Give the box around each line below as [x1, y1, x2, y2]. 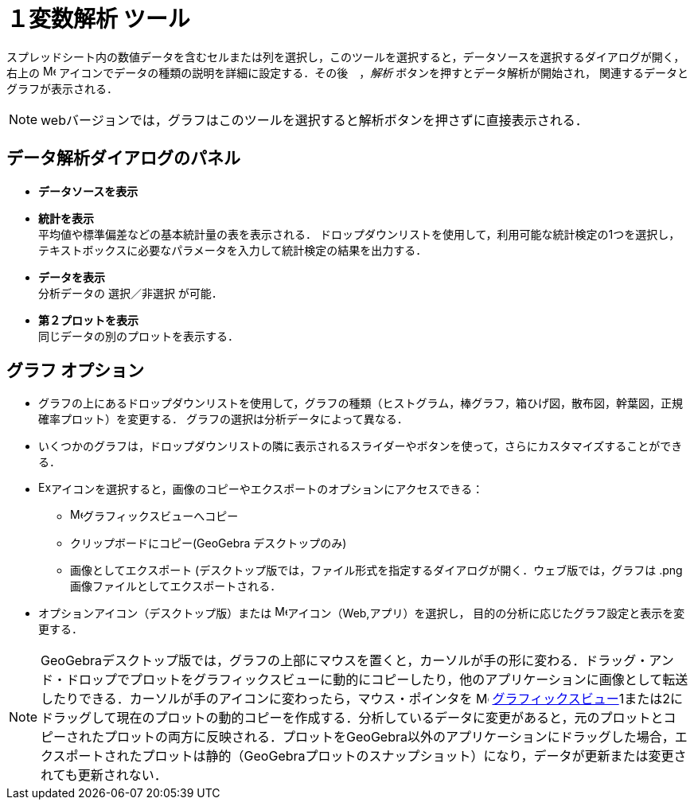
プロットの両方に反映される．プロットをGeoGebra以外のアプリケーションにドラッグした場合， [104, 729, 675, 746]
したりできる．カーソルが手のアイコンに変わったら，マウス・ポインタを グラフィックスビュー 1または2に [41, 691, 683, 707]
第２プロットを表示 [38, 313, 138, 327]
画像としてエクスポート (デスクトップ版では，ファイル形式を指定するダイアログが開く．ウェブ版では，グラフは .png [70, 563, 683, 578]
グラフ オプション [6, 360, 144, 381]
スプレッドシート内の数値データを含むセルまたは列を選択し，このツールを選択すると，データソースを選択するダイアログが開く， [6, 49, 685, 64]
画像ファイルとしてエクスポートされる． [70, 579, 282, 594]
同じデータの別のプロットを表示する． [38, 329, 239, 343]
